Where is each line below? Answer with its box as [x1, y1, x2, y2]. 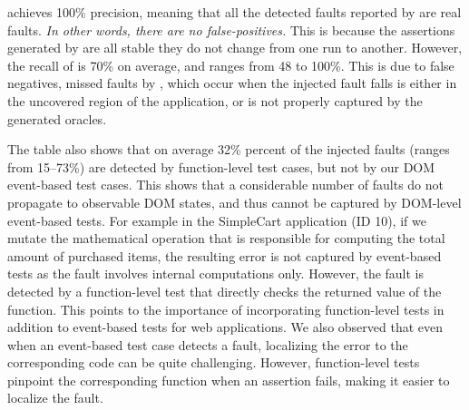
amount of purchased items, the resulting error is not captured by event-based [7, 246, 442, 265]
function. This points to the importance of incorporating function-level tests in [7, 299, 445, 318]
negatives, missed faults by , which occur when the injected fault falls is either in [7, 73, 457, 93]
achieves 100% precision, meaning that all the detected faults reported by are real [7, 3, 462, 21]
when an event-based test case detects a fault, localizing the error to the [7, 335, 408, 354]
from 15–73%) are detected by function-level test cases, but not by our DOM [7, 157, 435, 176]
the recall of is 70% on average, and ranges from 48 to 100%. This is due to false [7, 55, 454, 74]
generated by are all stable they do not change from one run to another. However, [7, 38, 463, 57]
